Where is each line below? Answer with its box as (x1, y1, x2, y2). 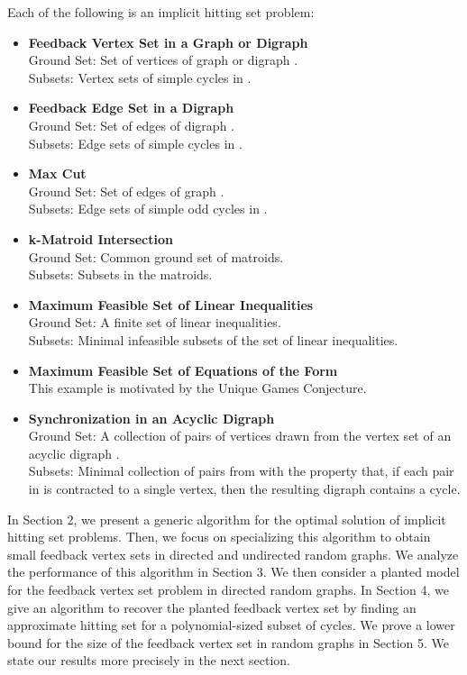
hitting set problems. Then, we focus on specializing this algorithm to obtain (7, 527, 431, 546)
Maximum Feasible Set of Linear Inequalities (28, 295, 314, 314)
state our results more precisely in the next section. (7, 651, 290, 670)
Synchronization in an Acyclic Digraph (28, 408, 275, 427)
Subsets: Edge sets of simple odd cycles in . (28, 199, 268, 218)
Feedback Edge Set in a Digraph (28, 98, 234, 117)
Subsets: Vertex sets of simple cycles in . (28, 68, 252, 87)
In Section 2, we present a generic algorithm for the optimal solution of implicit (7, 509, 446, 528)
